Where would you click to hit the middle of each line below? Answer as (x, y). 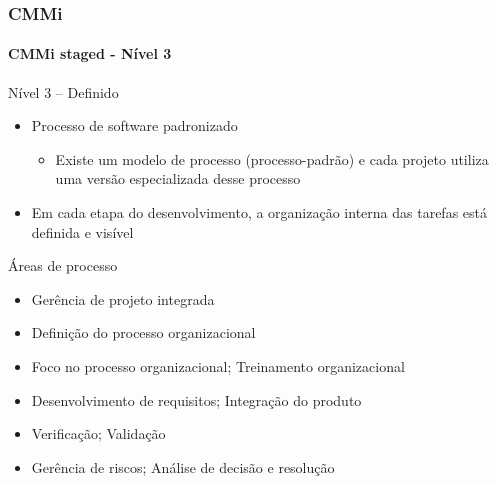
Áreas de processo (63, 265)
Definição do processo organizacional (143, 332)
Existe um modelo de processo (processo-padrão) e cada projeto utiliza (272, 158)
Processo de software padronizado (134, 125)
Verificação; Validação (98, 433)
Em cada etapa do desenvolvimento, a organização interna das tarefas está (259, 212)
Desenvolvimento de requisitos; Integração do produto (196, 399)
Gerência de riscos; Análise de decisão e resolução (183, 466)
